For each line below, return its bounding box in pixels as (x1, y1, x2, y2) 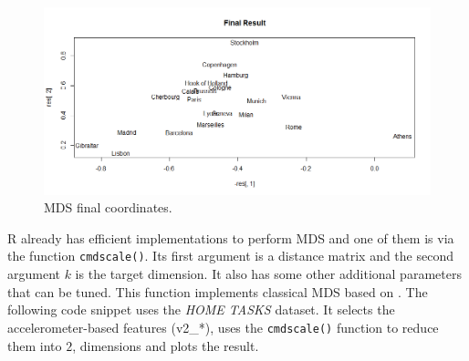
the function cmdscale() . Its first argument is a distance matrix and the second (7, 246, 453, 265)
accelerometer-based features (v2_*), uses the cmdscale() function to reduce (7, 317, 439, 336)
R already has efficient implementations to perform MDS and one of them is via (7, 228, 454, 247)
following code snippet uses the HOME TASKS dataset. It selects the (7, 300, 395, 319)
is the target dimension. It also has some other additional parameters (75, 264, 462, 284)
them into (7, 335, 62, 355)
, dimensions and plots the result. (72, 335, 259, 355)
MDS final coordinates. (44, 198, 172, 217)
